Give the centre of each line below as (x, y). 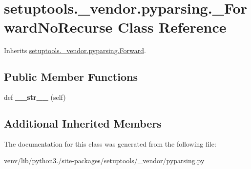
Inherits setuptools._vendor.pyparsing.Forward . (75, 50)
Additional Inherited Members (83, 123)
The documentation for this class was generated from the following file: (110, 143)
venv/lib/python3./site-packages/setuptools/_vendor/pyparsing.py (104, 160)
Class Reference (172, 27)
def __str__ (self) (35, 97)
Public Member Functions (71, 77)
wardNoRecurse (58, 27)
